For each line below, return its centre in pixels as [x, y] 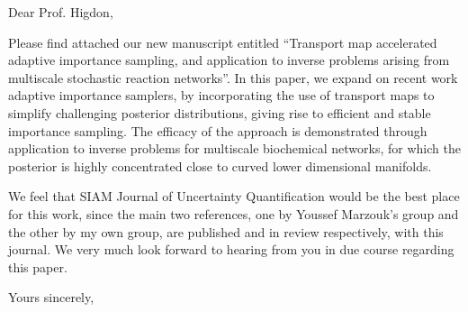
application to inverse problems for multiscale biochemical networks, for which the [234, 148]
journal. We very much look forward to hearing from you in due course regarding [231, 249]
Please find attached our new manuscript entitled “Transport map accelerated [223, 42]
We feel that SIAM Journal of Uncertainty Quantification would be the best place [234, 196]
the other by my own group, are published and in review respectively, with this [226, 231]
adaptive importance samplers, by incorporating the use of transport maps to [221, 95]
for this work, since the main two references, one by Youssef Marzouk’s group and [234, 213]
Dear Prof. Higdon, [61, 12]
